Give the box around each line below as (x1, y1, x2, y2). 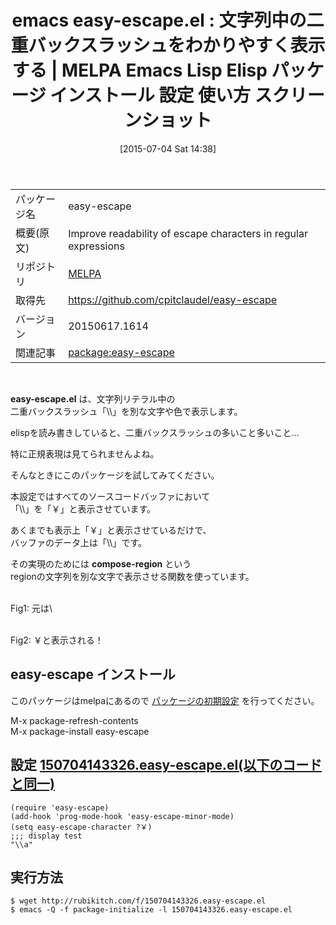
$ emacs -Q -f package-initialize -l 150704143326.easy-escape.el (10, 905, 293, 915)
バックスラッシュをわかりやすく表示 (28, 34, 326, 57)
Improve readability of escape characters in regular (68, 226, 308, 240)
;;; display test (10, 831, 83, 841)
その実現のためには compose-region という (10, 557, 192, 570)
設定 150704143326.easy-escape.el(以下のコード (10, 757, 323, 774)
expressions (68, 239, 125, 253)
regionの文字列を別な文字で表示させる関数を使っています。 (10, 570, 255, 582)
